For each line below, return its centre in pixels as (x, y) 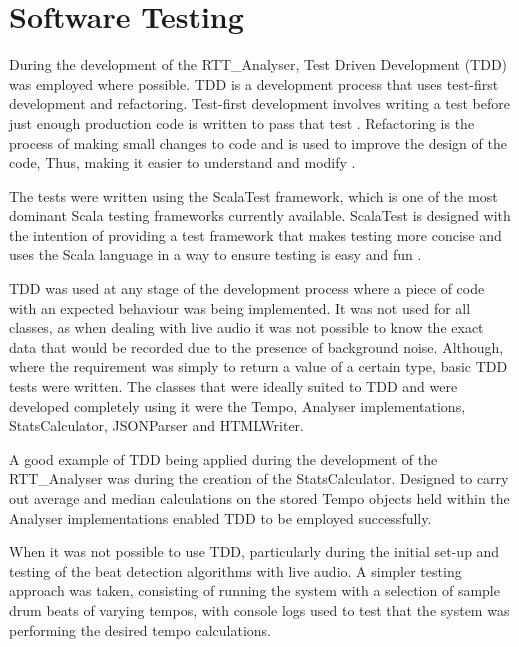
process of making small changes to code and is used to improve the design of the (258, 142)
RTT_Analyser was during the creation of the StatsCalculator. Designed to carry (259, 478)
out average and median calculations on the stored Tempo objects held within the (259, 498)
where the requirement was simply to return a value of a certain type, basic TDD (258, 366)
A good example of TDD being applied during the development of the (223, 458)
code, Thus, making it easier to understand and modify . (182, 162)
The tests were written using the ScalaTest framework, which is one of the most (253, 195)
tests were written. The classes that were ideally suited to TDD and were (233, 386)
